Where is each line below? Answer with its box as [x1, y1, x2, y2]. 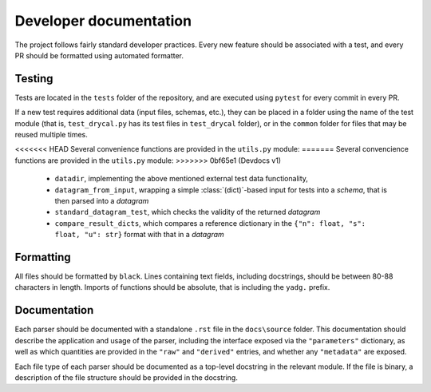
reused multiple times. [14, 130, 88, 140]
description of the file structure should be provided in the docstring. [14, 372, 239, 382]
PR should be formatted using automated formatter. [14, 50, 184, 60]
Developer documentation [14, 12, 192, 30]
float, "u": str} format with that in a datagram [54, 230, 225, 240]
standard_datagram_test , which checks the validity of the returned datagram [54, 208, 321, 217]
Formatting [14, 250, 71, 263]
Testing [14, 72, 53, 85]
